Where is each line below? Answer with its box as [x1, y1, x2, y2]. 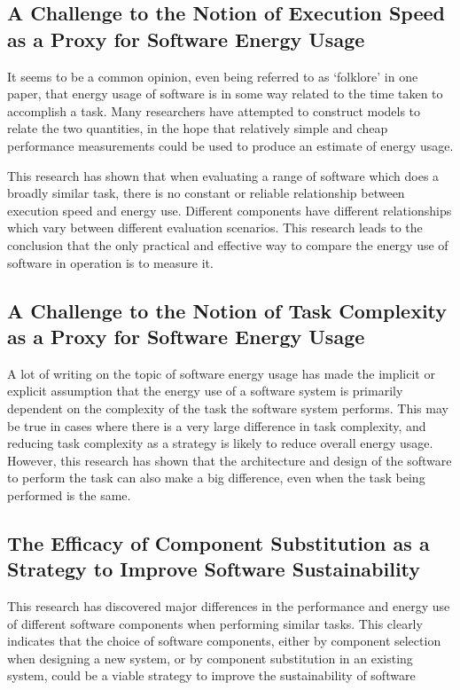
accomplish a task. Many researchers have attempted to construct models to [7, 101, 421, 120]
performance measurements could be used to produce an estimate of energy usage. [7, 136, 454, 154]
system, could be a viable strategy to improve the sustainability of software [7, 666, 416, 685]
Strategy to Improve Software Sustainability [7, 555, 421, 583]
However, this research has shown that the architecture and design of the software [7, 451, 452, 469]
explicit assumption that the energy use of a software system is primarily [7, 381, 403, 400]
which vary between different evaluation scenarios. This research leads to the [7, 218, 423, 237]
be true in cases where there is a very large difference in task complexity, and [7, 416, 426, 435]
